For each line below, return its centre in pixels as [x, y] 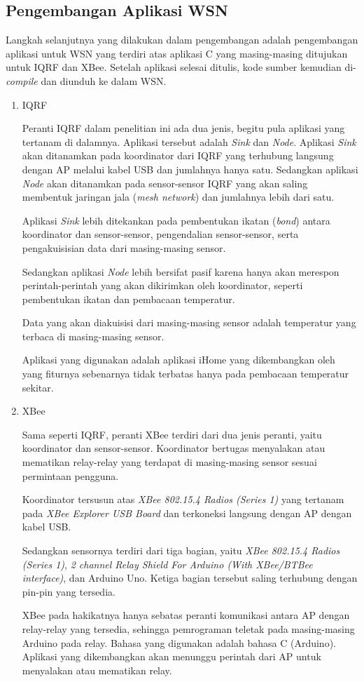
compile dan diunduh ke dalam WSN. [86, 80]
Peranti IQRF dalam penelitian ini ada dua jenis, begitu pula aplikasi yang [183, 128]
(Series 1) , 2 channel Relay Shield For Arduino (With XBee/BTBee [167, 564]
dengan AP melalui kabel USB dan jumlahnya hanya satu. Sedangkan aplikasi [190, 169]
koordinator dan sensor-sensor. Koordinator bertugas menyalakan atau [174, 448]
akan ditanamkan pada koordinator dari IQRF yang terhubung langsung [178, 155]
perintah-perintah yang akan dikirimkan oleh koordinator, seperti [162, 285]
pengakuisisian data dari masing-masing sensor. [124, 247]
